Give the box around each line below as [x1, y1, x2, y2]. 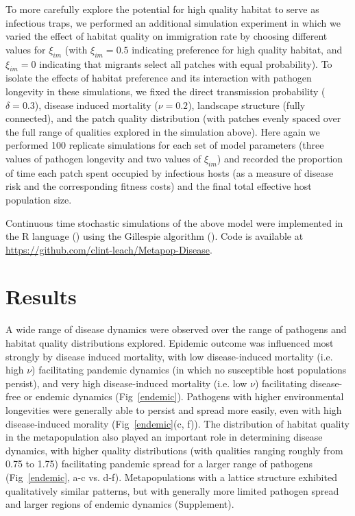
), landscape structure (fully [188, 97, 306, 112]
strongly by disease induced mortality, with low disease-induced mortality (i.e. [5, 349, 333, 363]
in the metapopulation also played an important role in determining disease [5, 430, 323, 444]
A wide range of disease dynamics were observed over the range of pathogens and [5, 322, 347, 336]
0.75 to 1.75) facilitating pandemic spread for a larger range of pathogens [5, 456, 313, 471]
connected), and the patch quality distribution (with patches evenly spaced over [5, 111, 341, 125]
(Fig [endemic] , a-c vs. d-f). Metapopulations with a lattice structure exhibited [5, 469, 337, 484]
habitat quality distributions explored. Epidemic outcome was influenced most [5, 336, 334, 350]
